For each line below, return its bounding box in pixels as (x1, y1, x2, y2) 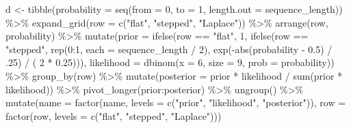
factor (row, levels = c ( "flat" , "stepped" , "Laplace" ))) (5, 108, 222, 123)
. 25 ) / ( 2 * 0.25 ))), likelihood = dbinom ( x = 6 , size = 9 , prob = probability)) (5, 55, 335, 69)
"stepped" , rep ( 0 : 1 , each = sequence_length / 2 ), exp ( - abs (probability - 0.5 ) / (5, 42, 333, 56)
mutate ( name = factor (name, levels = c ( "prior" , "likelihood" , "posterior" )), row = (5, 95, 346, 110)
